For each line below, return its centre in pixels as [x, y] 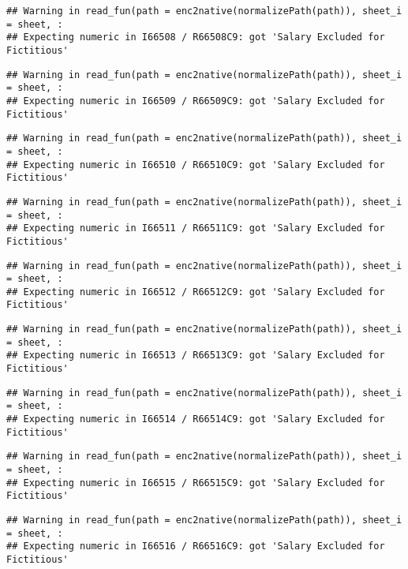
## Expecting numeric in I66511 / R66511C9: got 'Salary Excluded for [196, 228]
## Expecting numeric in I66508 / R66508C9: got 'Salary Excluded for [196, 37]
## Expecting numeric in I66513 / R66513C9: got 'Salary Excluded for [196, 356]
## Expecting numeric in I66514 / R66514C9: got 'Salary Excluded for [196, 419]
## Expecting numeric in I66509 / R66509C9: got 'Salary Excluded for [196, 101]
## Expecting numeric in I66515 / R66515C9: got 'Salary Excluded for [196, 483]
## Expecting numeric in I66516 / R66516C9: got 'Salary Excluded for [196, 547]
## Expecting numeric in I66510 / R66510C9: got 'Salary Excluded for [196, 165]
